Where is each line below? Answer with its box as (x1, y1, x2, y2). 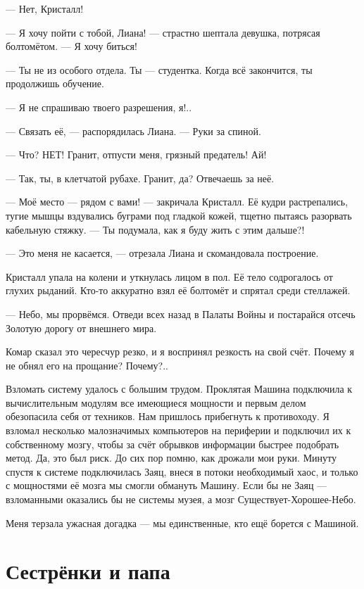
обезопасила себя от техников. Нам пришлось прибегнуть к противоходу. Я (6, 409, 330, 424)
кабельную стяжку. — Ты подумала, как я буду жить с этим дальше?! (6, 222, 305, 236)
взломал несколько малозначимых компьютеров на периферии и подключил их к (6, 423, 351, 438)
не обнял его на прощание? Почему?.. (6, 357, 168, 372)
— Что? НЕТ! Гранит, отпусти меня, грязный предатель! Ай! (6, 147, 267, 162)
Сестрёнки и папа (6, 557, 170, 585)
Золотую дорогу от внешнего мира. (6, 320, 157, 335)
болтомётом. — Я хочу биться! (6, 39, 137, 53)
